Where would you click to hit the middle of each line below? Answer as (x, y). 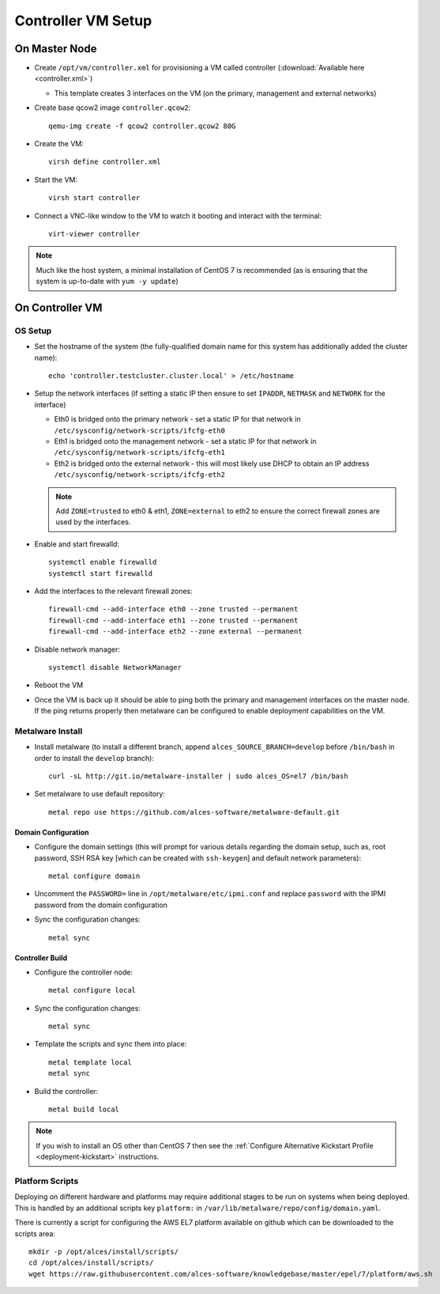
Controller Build (41, 958)
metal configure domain (94, 876)
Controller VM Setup (83, 21)
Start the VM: (56, 180)
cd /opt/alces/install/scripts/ (91, 1263)
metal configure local (92, 990)
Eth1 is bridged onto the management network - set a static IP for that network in (185, 441)
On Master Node (56, 49)
